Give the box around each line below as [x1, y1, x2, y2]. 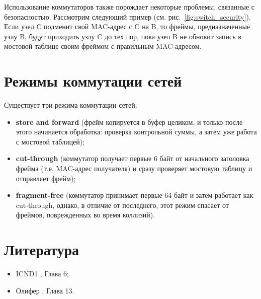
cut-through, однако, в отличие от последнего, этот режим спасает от [16, 199, 229, 210]
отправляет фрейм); [16, 173, 76, 183]
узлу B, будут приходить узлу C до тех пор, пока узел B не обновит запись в [4, 31, 241, 41]
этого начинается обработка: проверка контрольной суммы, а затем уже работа [16, 126, 257, 137]
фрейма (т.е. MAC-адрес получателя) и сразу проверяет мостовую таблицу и [16, 163, 252, 174]
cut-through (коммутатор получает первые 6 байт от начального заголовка [16, 153, 249, 164]
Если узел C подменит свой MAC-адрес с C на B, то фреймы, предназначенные [4, 21, 250, 32]
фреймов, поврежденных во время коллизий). [16, 209, 155, 220]
